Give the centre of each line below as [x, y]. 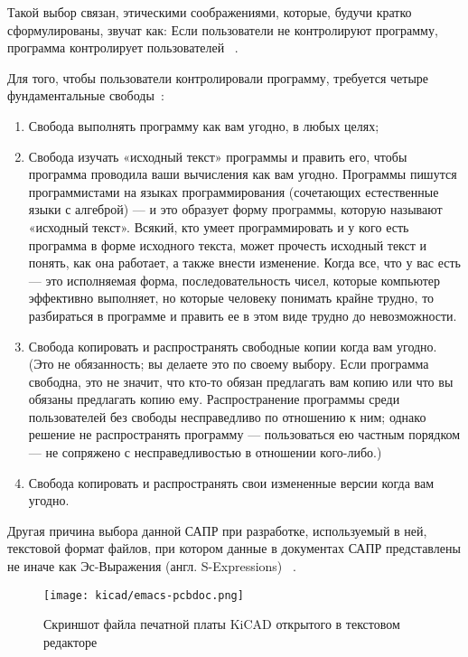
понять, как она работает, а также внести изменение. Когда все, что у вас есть [244, 263]
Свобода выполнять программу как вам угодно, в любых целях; [204, 125]
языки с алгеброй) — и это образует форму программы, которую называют [235, 209]
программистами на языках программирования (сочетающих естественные [234, 191]
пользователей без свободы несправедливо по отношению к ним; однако [227, 416]
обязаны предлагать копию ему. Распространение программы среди [214, 399]
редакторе [70, 641]
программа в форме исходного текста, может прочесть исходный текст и [228, 244]
